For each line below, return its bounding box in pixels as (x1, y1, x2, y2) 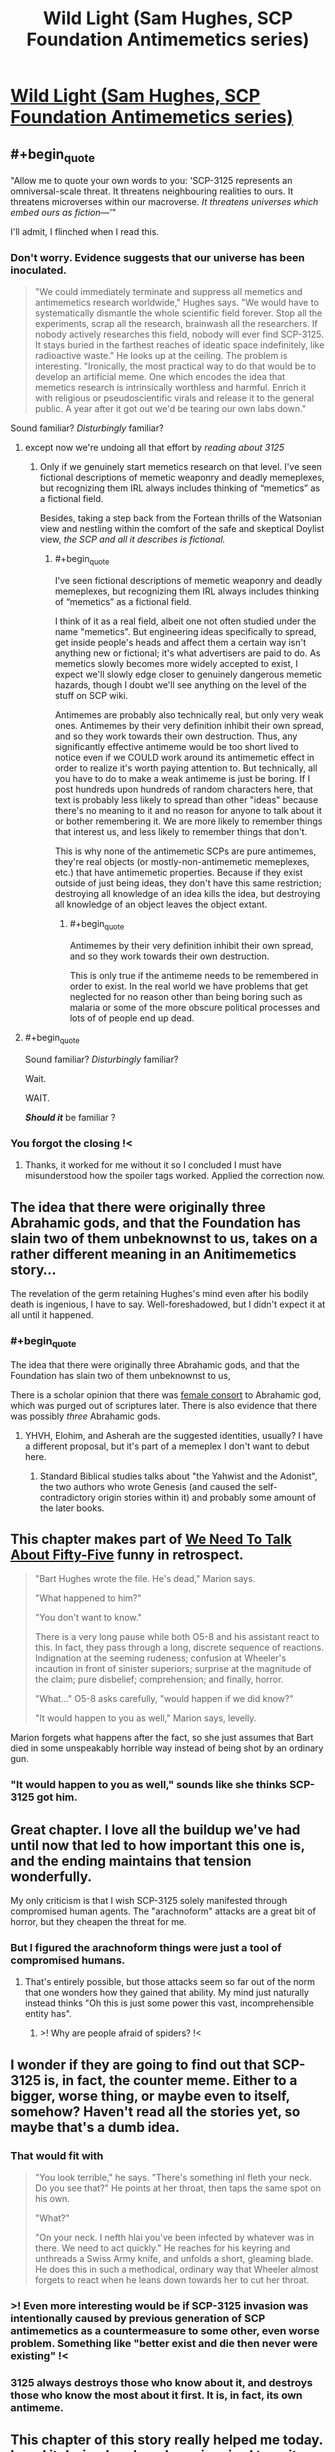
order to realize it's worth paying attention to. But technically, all (54, 762, 318, 774)
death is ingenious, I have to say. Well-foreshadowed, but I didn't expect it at (10, 1298, 326, 1310)
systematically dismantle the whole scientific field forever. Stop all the (34, 307, 323, 319)
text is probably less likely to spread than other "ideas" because (54, 794, 319, 806)
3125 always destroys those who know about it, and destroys (10, 2375, 313, 2389)
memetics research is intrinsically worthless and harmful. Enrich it (34, 382, 307, 394)
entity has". (24, 2008, 72, 2020)
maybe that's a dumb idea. (10, 2118, 180, 2136)
